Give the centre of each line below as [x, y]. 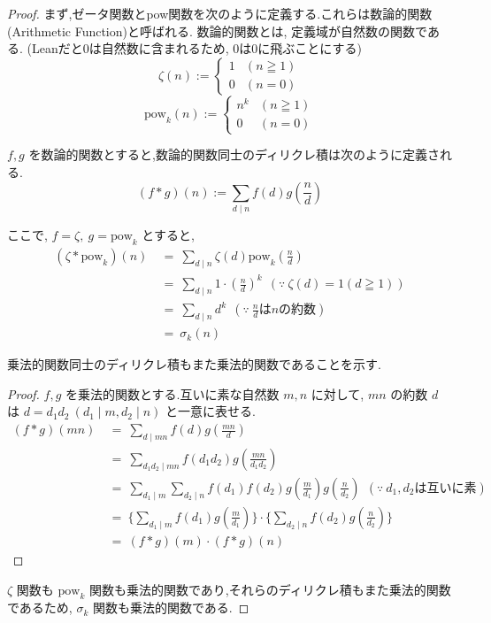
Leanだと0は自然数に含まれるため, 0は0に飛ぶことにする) [196, 48]
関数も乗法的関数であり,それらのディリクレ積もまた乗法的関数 [270, 589]
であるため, [40, 608]
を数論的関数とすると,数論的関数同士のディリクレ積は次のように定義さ [234, 154]
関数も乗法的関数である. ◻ [171, 608]
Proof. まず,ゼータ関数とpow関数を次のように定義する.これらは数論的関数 [220, 13]
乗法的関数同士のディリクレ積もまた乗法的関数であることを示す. [194, 364]
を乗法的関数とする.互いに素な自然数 [173, 393]
